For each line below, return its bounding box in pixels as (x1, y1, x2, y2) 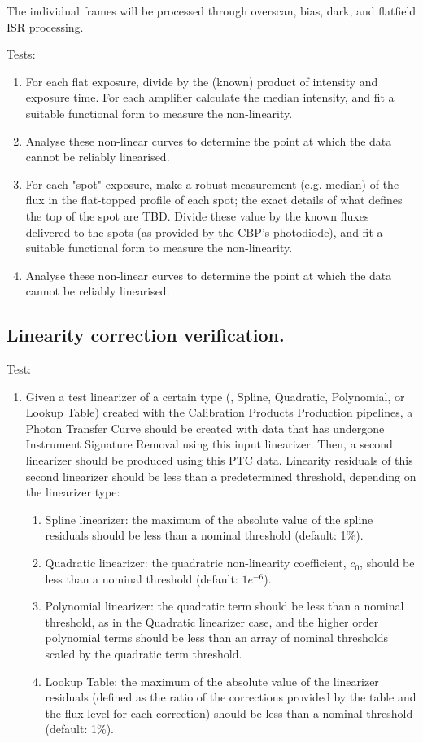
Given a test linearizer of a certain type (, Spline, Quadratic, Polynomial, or (25, 387, 405, 404)
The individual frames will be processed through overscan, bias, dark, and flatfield (7, 2, 416, 19)
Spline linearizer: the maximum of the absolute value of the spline (45, 510, 373, 527)
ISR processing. (7, 18, 84, 35)
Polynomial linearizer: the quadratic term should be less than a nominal (45, 597, 404, 614)
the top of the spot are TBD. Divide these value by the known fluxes (25, 207, 369, 224)
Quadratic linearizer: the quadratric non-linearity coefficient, (45, 554, 347, 571)
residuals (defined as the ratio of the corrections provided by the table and (45, 688, 416, 706)
